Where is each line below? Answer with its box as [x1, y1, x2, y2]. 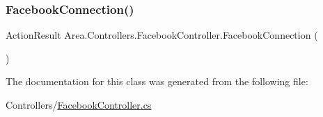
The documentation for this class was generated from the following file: [6, 74, 308, 89]
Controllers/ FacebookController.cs [6, 98, 152, 111]
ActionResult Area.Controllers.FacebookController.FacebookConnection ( [6, 28, 318, 42]
